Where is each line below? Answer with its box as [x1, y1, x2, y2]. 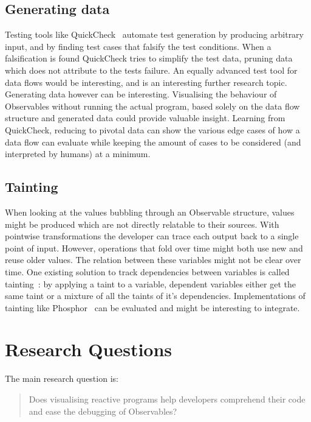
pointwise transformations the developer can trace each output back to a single [5, 230, 299, 242]
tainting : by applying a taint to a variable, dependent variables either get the [5, 277, 296, 290]
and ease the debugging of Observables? [29, 404, 177, 417]
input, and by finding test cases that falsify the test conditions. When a [5, 40, 272, 52]
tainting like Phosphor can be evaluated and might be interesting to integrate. [5, 301, 300, 314]
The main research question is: [5, 372, 118, 385]
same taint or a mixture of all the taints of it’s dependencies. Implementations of [5, 289, 306, 302]
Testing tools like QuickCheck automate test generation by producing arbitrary [5, 28, 304, 41]
